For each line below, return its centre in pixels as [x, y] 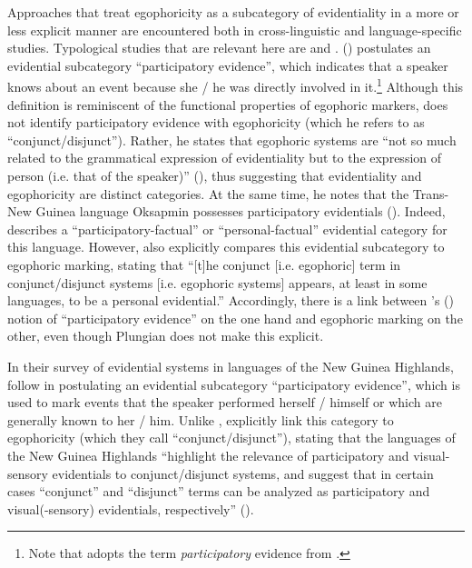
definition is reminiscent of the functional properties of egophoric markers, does [228, 104]
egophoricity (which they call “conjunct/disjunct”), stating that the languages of [231, 438]
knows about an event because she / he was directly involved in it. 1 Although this [236, 85]
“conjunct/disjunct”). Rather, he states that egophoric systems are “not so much [232, 140]
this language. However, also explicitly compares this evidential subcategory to [226, 247]
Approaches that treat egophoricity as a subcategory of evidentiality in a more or [233, 12]
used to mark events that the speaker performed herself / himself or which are [225, 402]
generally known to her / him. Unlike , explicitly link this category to [201, 419]
